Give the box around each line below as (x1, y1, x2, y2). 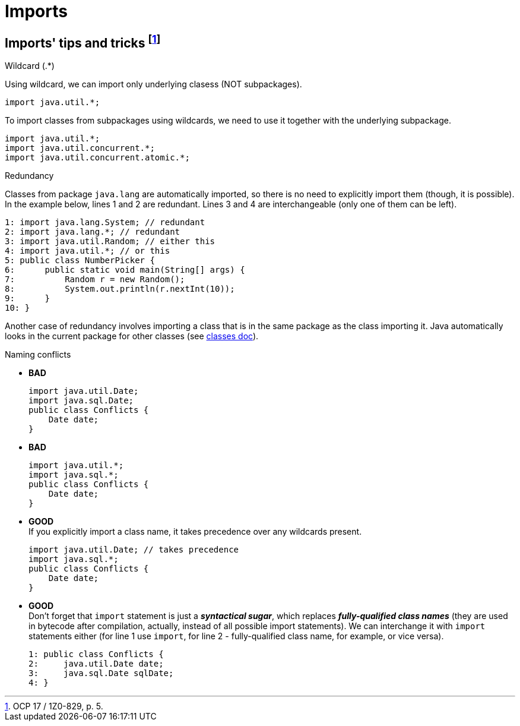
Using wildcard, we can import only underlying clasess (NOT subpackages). (5, 79, 302, 90)
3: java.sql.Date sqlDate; (28, 668, 174, 678)
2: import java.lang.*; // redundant (5, 227, 180, 237)
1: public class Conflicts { (28, 649, 164, 659)
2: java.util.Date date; (28, 659, 164, 669)
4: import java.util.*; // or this (5, 246, 170, 256)
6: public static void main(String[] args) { (5, 265, 245, 275)
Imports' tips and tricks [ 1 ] (5, 32, 161, 50)
